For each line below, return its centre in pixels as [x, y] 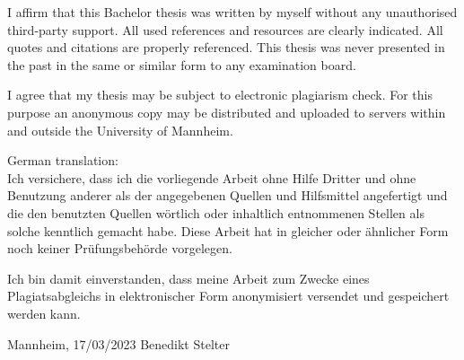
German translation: [63, 160]
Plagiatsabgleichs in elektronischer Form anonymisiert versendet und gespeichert [228, 296]
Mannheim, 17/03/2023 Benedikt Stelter [118, 343]
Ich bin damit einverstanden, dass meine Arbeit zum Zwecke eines [188, 278]
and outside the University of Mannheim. [120, 130]
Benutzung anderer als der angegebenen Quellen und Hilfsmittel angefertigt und [228, 195]
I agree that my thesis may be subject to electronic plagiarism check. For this [220, 95]
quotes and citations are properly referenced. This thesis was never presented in [226, 47]
